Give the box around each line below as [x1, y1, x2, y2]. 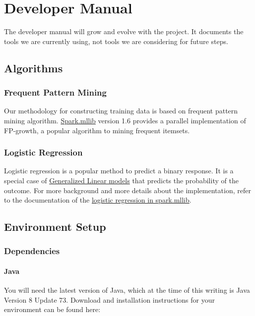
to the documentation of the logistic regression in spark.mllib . [4, 195, 191, 205]
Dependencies [4, 245, 60, 257]
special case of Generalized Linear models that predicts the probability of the [4, 175, 239, 185]
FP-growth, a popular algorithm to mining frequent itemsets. [4, 125, 190, 135]
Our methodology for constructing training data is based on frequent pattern [4, 105, 238, 116]
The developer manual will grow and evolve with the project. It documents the [4, 26, 244, 37]
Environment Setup [4, 219, 106, 234]
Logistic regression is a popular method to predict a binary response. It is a [4, 165, 234, 176]
